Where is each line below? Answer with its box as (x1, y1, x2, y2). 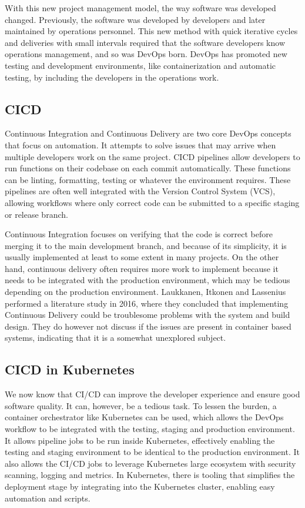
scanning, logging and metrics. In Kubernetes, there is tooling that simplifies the (5, 469, 295, 481)
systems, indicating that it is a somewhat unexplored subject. (5, 331, 226, 344)
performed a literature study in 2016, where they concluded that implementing (5, 297, 289, 309)
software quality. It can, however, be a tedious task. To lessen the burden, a (5, 399, 277, 411)
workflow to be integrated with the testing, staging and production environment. (5, 423, 295, 435)
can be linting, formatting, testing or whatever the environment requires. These (5, 173, 291, 185)
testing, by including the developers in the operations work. (5, 71, 219, 83)
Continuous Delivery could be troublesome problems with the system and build (5, 308, 290, 321)
